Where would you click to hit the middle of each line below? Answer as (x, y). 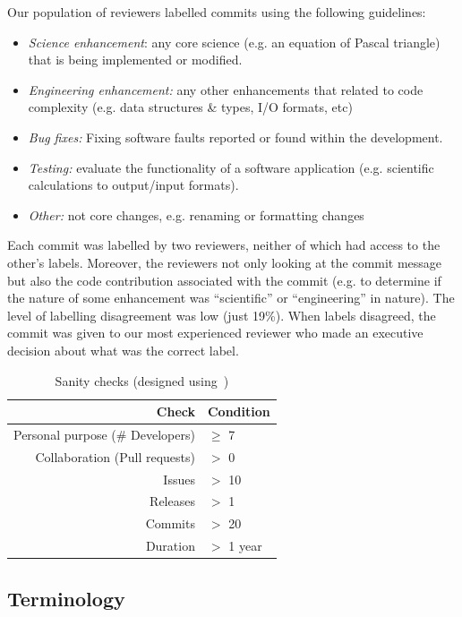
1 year (245, 546)
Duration (170, 546)
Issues (179, 479)
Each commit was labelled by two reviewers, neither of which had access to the (224, 245)
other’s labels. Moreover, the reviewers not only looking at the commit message (225, 262)
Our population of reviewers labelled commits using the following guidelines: (217, 12)
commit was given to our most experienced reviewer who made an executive (215, 333)
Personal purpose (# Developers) (104, 434)
